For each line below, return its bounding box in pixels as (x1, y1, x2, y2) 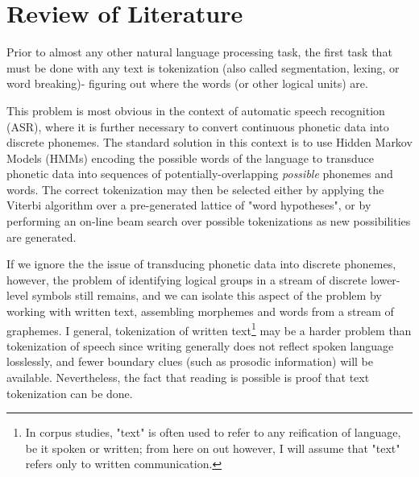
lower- (370, 271, 400, 288)
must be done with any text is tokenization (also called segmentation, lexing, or (6, 59, 400, 76)
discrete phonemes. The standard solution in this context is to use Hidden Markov (6, 134, 413, 151)
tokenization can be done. (6, 384, 133, 401)
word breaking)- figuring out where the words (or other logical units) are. (6, 75, 368, 92)
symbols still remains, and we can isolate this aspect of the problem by (31, 287, 382, 304)
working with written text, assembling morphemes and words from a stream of (6, 303, 394, 320)
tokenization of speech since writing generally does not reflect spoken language (6, 337, 394, 354)
